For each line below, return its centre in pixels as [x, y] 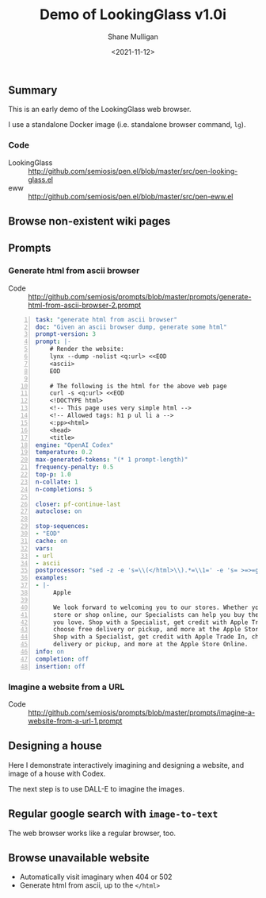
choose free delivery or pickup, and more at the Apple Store [158, 630]
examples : [51, 578]
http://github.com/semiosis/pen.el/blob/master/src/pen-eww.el [131, 196]
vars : [44, 548]
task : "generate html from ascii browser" [106, 319]
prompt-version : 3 [66, 334]
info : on [50, 652]
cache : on [51, 541]
